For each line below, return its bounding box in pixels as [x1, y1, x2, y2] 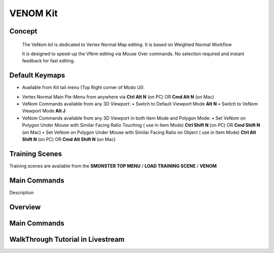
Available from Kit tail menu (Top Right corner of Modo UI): [22, 84, 145, 91]
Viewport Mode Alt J [22, 108, 66, 114]
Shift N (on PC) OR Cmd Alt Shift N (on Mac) [22, 136, 116, 142]
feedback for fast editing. [22, 58, 75, 64]
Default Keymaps [9, 71, 65, 80]
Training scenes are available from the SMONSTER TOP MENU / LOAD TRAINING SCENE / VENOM [9, 163, 217, 169]
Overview [9, 203, 41, 211]
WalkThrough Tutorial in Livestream [9, 235, 125, 243]
